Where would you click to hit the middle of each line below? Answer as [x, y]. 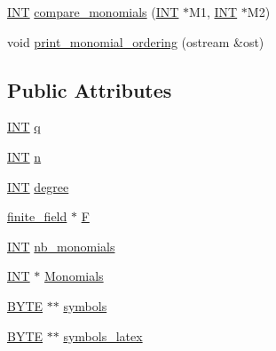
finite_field [37, 216]
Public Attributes [90, 89]
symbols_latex [103, 335]
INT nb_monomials [61, 246]
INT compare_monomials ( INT [93, 12]
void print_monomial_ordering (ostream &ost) [136, 41]
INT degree [38, 186]
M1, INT [213, 12]
